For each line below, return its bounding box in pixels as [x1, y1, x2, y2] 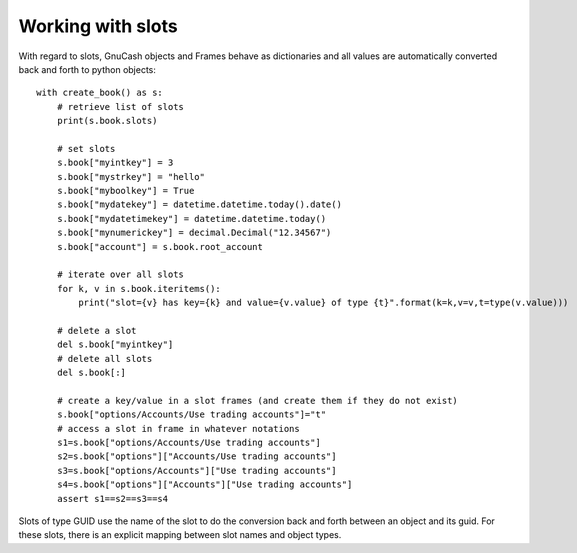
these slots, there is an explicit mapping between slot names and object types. [18, 529, 342, 541]
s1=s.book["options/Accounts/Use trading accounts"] [56, 437, 322, 449]
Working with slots [18, 15, 179, 37]
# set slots [56, 143, 116, 154]
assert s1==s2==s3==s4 [56, 493, 169, 504]
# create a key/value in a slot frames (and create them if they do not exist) [56, 395, 459, 406]
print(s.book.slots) [56, 115, 158, 127]
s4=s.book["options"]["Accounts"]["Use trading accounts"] [56, 479, 353, 490]
